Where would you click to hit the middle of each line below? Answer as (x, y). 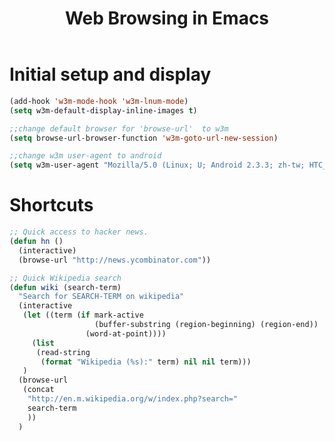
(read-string (63, 352)
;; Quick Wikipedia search (65, 278)
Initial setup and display (110, 74)
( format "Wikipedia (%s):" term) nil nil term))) (146, 362)
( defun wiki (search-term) (65, 287)
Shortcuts (51, 205)
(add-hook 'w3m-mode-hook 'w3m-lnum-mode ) (99, 101)
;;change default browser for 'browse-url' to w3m (119, 128)
